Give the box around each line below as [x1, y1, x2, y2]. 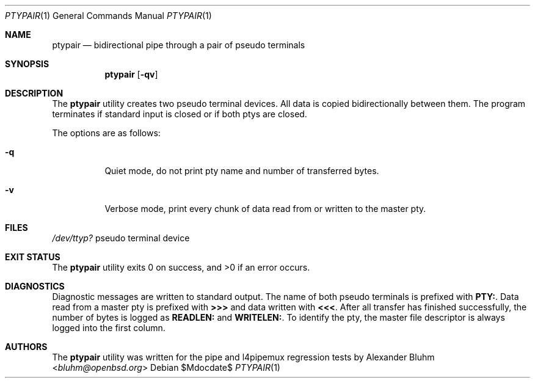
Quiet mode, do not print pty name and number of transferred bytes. [104, 166, 379, 176]
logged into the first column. [52, 323, 166, 333]
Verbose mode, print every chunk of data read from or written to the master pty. [104, 203, 426, 214]
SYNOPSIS [5, 59, 49, 69]
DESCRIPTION [5, 88, 64, 98]
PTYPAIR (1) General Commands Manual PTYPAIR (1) [5, 10, 212, 21]
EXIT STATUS [5, 252, 60, 262]
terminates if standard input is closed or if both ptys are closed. [52, 109, 307, 119]
